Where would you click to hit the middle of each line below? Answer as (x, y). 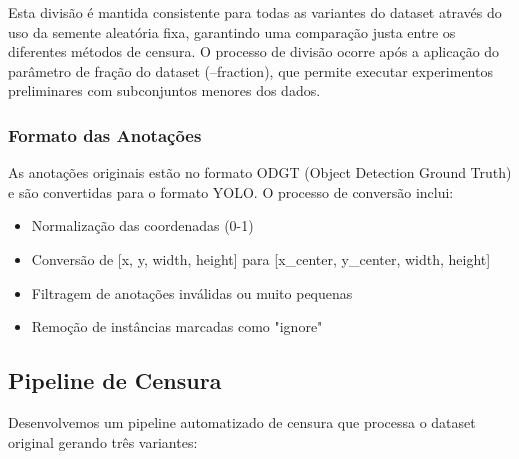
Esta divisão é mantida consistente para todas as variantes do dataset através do (255, 12)
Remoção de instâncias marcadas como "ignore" (177, 326)
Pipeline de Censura (115, 380)
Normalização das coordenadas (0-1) (142, 225)
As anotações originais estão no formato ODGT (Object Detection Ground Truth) (260, 172)
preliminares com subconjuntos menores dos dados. (164, 90)
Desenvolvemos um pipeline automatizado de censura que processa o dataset (242, 421)
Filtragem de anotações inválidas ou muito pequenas (192, 292)
